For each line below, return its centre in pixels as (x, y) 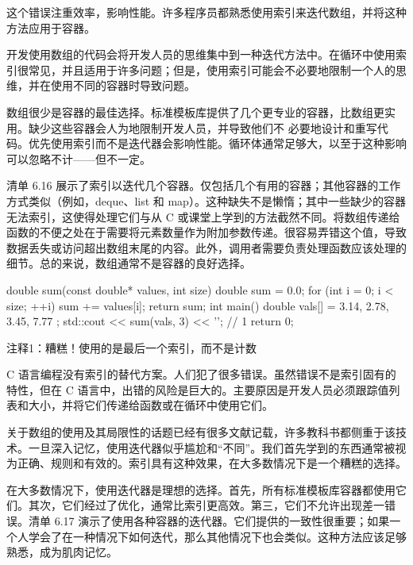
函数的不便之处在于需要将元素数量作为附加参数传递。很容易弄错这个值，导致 (206, 232)
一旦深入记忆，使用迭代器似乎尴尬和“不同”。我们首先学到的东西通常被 (212, 447)
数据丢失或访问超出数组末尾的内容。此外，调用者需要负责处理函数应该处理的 (206, 247)
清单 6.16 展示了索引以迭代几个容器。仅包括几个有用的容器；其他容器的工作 (204, 185)
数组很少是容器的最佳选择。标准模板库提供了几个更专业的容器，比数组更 (195, 111)
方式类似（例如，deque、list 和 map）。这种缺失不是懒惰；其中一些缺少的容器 (206, 200)
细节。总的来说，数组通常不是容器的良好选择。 (129, 263)
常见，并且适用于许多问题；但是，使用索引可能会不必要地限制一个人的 (212, 69)
